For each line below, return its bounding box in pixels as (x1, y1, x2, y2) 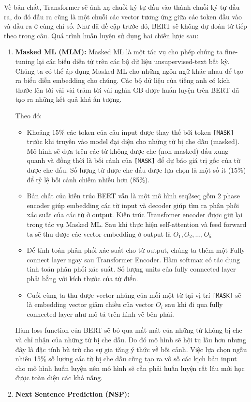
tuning (15, 56, 35, 66)
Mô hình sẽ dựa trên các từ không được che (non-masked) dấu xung (27, 145, 229, 156)
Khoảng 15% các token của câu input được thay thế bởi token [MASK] (27, 127, 234, 137)
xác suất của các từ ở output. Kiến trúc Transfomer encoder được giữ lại (27, 209, 243, 220)
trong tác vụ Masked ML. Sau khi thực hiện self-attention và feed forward (27, 219, 247, 229)
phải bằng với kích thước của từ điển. (27, 273, 138, 283)
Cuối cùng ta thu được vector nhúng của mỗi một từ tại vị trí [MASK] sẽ (27, 289, 241, 300)
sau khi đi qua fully (165, 299, 223, 309)
